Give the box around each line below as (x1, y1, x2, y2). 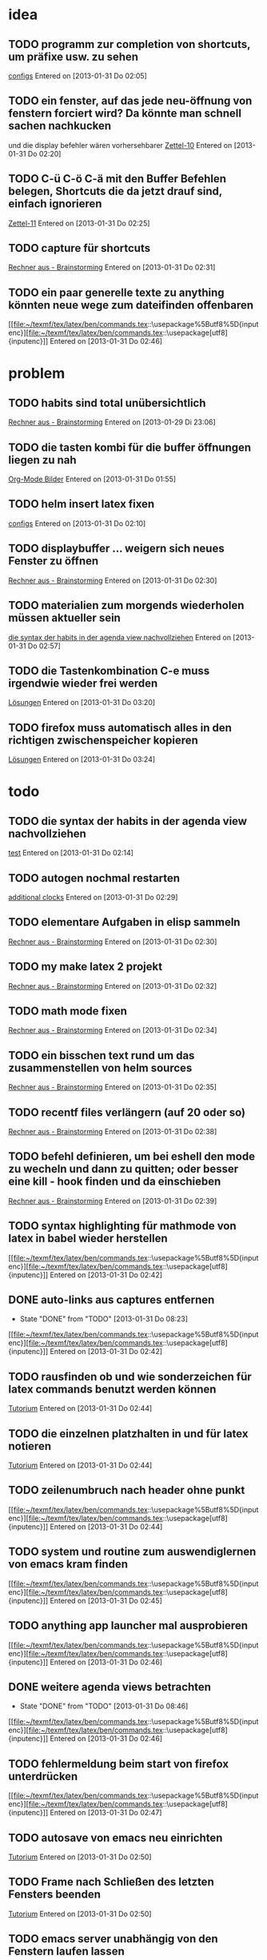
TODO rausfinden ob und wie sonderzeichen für (8, 1369, 252, 1384)
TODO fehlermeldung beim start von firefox (8, 1757, 229, 1771)
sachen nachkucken (8, 119, 112, 133)
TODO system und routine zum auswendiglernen (8, 1545, 257, 1559)
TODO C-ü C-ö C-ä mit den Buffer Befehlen (8, 172, 226, 185)
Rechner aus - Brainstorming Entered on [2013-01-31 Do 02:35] (8, 1082, 217, 1092)
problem (8, 365, 66, 383)
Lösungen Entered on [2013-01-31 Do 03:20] (8, 698, 156, 707)
